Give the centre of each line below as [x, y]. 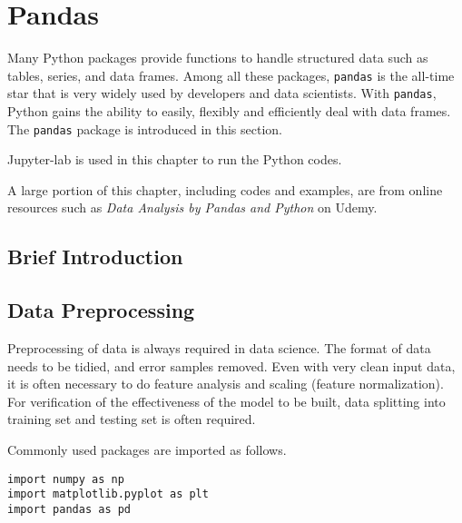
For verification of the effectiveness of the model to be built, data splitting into [226, 401]
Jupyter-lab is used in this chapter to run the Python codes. [175, 159]
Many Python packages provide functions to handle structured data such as [218, 58]
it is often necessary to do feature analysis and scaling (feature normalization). [226, 384]
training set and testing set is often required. [132, 419]
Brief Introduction [95, 257]
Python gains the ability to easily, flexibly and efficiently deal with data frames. [229, 111]
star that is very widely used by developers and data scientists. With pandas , [222, 93]
